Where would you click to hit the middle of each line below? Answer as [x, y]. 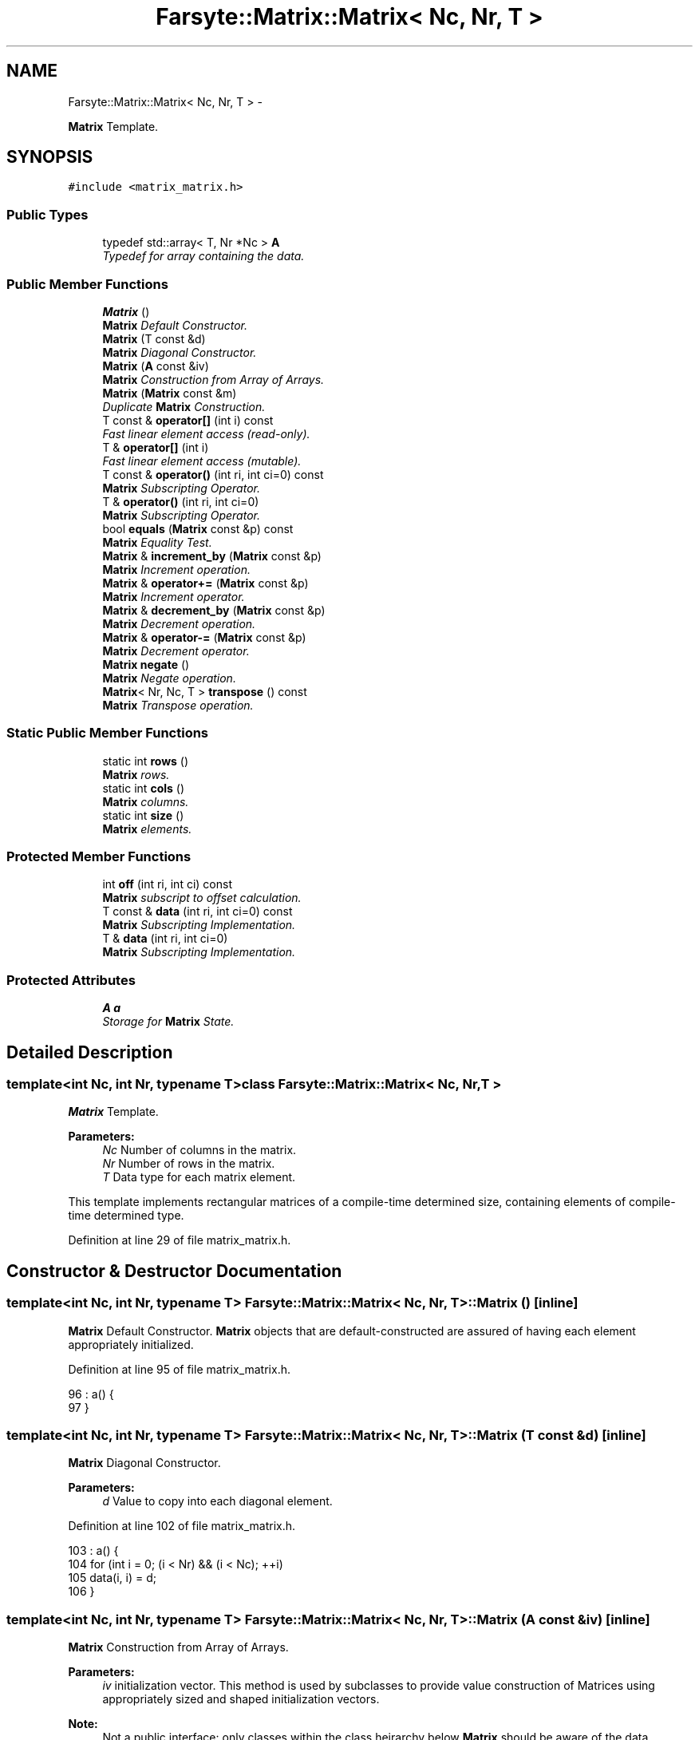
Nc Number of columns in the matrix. [199, 1150]
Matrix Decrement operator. [176, 651]
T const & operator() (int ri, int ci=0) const [213, 474]
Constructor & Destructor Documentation [174, 1271]
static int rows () [146, 761]
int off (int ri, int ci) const [167, 884]
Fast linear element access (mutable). [202, 461]
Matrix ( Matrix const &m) [170, 393]
